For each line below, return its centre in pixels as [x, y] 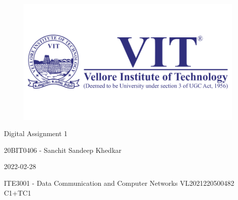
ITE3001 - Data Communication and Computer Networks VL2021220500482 [119, 183]
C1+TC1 [18, 192]
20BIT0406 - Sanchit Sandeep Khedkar [63, 150]
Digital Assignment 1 [36, 133]
